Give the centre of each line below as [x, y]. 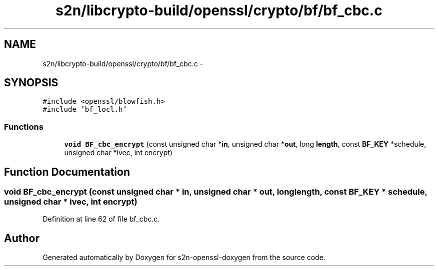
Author [22, 238]
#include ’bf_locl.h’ [85, 110]
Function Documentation [67, 172]
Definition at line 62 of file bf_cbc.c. [101, 219]
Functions [24, 127]
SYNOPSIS [31, 83]
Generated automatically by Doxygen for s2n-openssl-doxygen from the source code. [184, 258]
